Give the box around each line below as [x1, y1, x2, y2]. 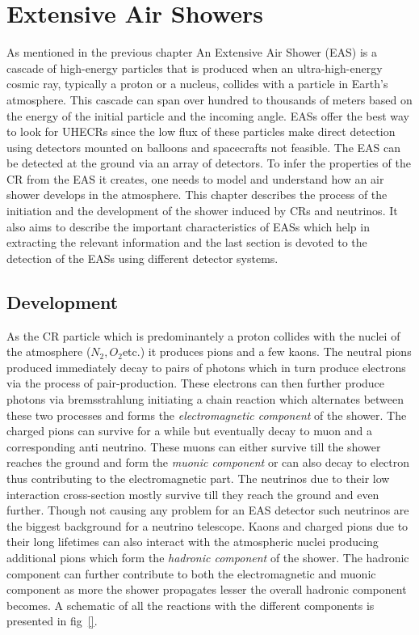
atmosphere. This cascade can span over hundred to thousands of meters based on [6, 91, 413, 108]
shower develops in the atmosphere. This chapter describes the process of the [6, 186, 388, 203]
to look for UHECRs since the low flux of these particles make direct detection [6, 123, 396, 140]
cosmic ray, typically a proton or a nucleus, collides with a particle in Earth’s [6, 75, 388, 92]
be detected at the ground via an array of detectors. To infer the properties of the [6, 155, 411, 171]
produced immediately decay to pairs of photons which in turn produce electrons [6, 358, 406, 375]
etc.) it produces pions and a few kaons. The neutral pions [122, 343, 412, 360]
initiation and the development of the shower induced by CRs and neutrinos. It [6, 202, 398, 219]
